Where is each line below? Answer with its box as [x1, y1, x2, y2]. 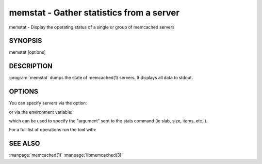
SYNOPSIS [9, 37, 42, 45]
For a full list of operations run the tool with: [9, 127, 97, 133]
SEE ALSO [9, 139, 40, 148]
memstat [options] [9, 49, 46, 55]
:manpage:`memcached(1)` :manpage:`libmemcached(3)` [9, 152, 123, 158]
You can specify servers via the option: [9, 100, 87, 106]
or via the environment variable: [9, 109, 73, 115]
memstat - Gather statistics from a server [9, 7, 180, 18]
